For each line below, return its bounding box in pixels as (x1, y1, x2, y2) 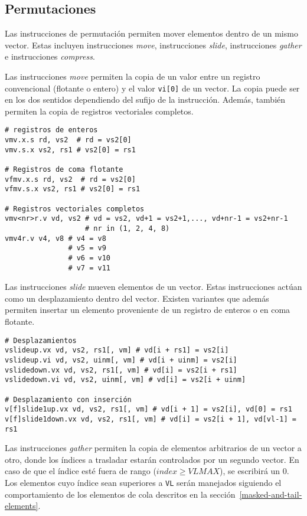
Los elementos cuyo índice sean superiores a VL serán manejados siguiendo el (5, 476, 282, 488)
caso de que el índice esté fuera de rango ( (5, 465, 156, 477)
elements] (5, 499, 38, 512)
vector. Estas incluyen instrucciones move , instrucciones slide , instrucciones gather (5, 38, 302, 51)
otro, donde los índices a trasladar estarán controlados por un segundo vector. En (5, 453, 299, 465)
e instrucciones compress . (5, 50, 95, 63)
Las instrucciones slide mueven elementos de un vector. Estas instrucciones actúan (5, 280, 302, 293)
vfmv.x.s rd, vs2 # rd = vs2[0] (5, 175, 136, 184)
